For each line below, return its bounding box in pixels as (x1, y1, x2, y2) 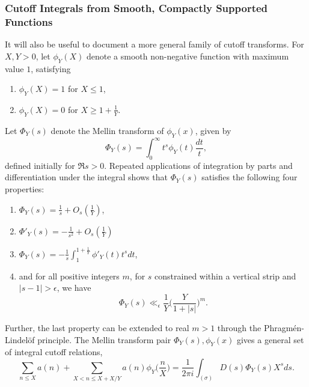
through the (217, 321, 262, 334)
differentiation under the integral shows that (5, 171, 168, 183)
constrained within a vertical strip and (154, 269, 296, 282)
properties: (5, 183, 44, 195)
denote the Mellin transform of (50, 124, 164, 136)
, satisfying (31, 62, 71, 75)
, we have (57, 281, 91, 294)
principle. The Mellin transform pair (37, 333, 171, 346)
